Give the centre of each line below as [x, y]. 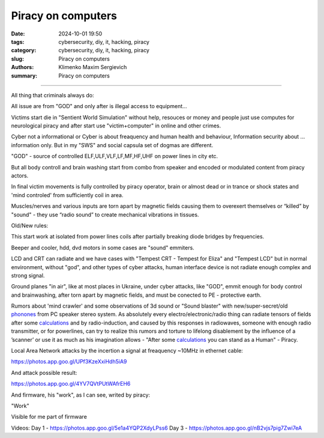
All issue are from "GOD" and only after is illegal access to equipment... [99, 106]
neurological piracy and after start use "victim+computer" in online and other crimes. [116, 126]
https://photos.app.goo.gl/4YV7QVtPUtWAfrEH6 [71, 384]
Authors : [22, 67]
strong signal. [28, 275]
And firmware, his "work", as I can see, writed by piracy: [80, 395]
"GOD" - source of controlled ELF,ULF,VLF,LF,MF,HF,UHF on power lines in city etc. [115, 156]
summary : [24, 76]
